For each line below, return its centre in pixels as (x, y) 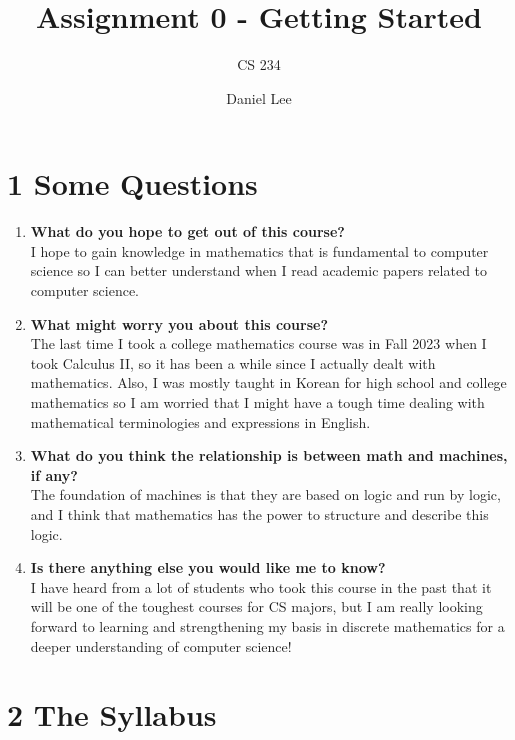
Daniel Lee (259, 97)
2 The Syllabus (112, 714)
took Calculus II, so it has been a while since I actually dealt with (233, 362)
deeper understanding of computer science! (161, 645)
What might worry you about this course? (179, 323)
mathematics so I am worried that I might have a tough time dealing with (257, 402)
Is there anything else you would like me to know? (208, 567)
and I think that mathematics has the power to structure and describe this (259, 513)
